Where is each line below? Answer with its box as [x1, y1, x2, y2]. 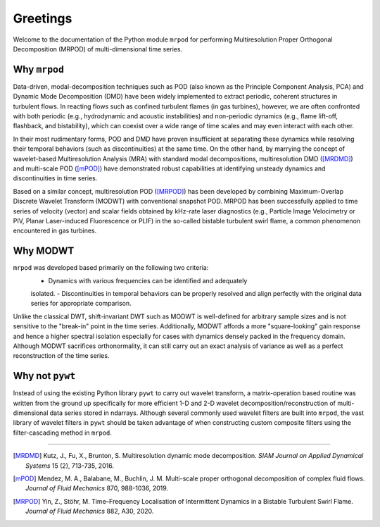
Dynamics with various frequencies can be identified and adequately [48, 276, 248, 285]
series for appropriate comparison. [30, 299, 132, 308]
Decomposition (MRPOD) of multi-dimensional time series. [13, 44, 183, 53]
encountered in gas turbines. [13, 226, 97, 235]
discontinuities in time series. [13, 174, 98, 182]
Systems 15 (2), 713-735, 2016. [25, 461, 114, 470]
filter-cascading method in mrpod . [13, 428, 113, 437]
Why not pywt [13, 370, 76, 382]
